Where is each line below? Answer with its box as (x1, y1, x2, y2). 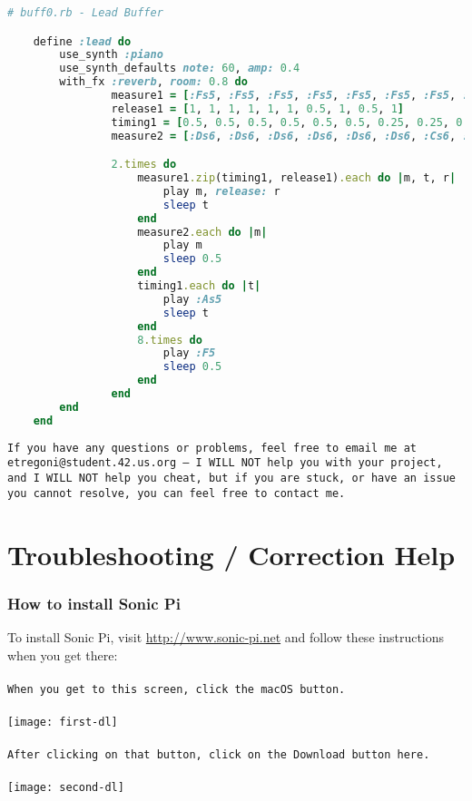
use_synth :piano (59, 48, 163, 62)
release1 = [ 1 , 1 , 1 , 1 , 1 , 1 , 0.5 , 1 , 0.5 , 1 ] (111, 102, 404, 115)
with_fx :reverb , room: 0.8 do (59, 75, 248, 89)
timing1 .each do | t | (137, 279, 261, 293)
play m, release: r (162, 184, 280, 198)
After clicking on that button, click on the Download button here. (7, 748, 430, 762)
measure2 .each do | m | (137, 225, 268, 239)
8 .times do (137, 333, 202, 347)
